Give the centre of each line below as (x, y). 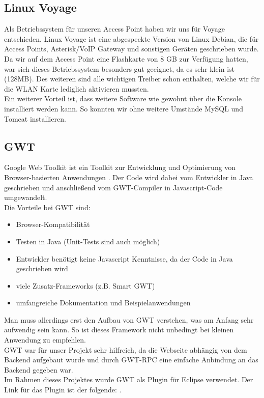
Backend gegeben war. (39, 369)
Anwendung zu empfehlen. (45, 340)
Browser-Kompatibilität (53, 224)
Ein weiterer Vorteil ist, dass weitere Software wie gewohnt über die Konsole (123, 98)
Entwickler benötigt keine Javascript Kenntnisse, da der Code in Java (124, 258)
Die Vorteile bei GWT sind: (47, 207)
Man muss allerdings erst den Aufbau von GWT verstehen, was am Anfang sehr (129, 319)
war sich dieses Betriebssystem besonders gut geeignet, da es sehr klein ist (119, 68)
